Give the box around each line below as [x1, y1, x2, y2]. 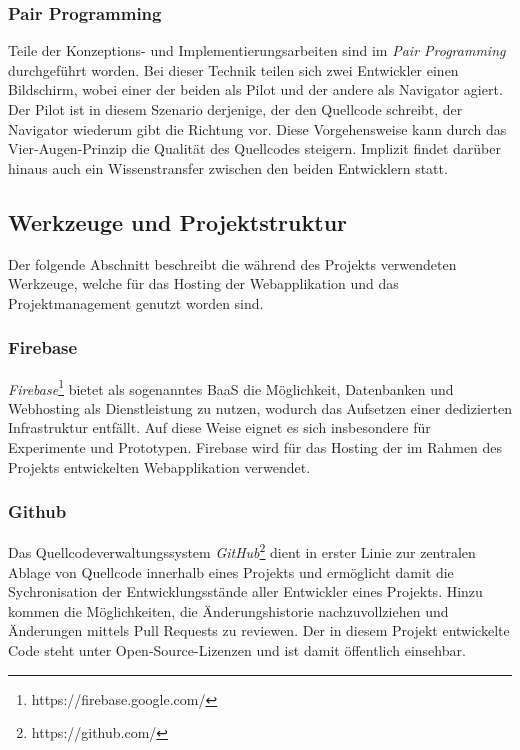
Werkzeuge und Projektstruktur [8, 206, 348, 237]
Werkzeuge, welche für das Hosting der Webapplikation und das [8, 273, 399, 294]
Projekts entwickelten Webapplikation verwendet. [8, 456, 311, 477]
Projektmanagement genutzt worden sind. [8, 292, 264, 313]
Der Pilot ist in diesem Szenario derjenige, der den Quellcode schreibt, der [8, 99, 463, 119]
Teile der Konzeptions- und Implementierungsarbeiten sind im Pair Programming [8, 40, 506, 61]
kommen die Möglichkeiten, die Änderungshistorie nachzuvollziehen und [8, 600, 449, 621]
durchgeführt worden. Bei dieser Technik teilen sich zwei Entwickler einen [8, 59, 459, 80]
